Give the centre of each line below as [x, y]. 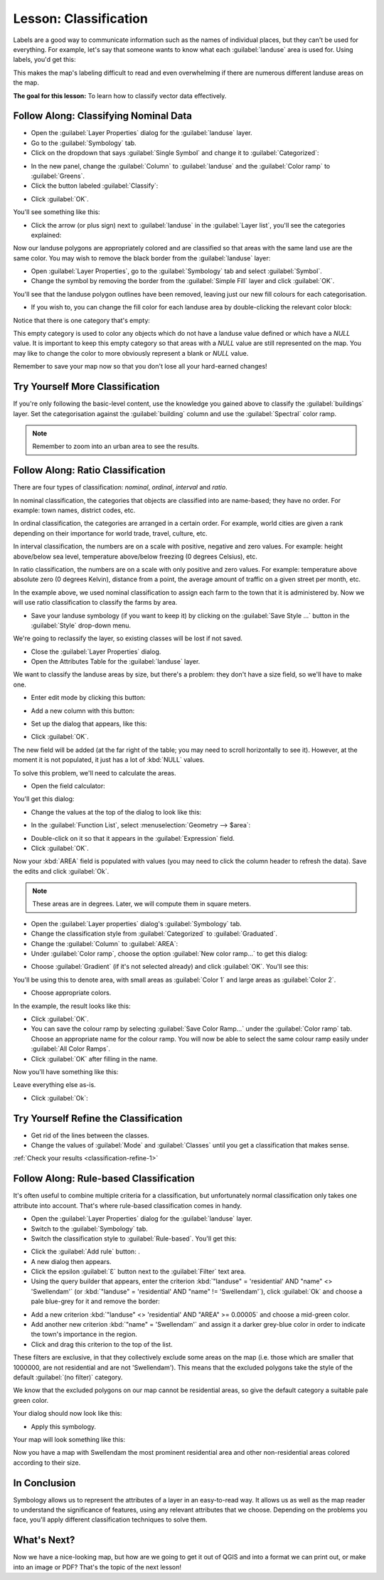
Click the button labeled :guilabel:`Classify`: [95, 186]
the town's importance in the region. [84, 1335]
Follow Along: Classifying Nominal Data [102, 116]
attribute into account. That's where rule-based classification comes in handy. [128, 1205]
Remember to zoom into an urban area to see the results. [116, 446]
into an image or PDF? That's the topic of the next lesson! [97, 1567]
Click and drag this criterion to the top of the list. [102, 1344]
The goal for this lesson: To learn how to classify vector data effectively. [120, 95]
